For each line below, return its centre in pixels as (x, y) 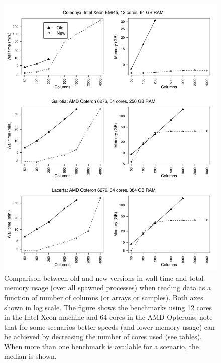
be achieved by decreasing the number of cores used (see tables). (103, 337)
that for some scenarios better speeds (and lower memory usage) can (109, 327)
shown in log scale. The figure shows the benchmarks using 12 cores (108, 307)
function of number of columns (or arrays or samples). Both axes (104, 297)
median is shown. (30, 356)
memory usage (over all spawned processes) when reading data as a (108, 287)
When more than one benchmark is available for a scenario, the (102, 346)
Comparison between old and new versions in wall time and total (104, 277)
